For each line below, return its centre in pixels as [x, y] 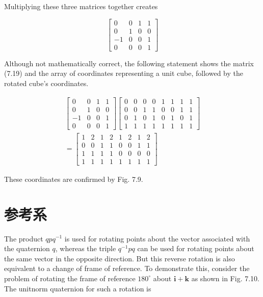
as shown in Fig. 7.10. [225, 278]
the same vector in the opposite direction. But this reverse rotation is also [120, 258]
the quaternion [27, 248]
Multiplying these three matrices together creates [81, 6]
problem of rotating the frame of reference [70, 278]
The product [24, 238]
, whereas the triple [86, 248]
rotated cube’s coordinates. [46, 83]
